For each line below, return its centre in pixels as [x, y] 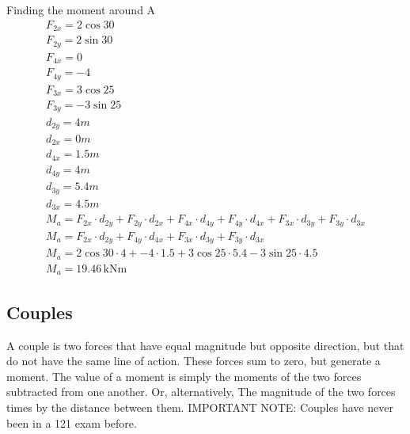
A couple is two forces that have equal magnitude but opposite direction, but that [205, 345]
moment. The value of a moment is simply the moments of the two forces [184, 376]
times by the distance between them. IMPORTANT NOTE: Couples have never [200, 407]
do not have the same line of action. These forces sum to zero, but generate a [194, 361]
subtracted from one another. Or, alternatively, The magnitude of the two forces [201, 392]
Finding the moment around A [81, 10]
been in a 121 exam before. [72, 423]
